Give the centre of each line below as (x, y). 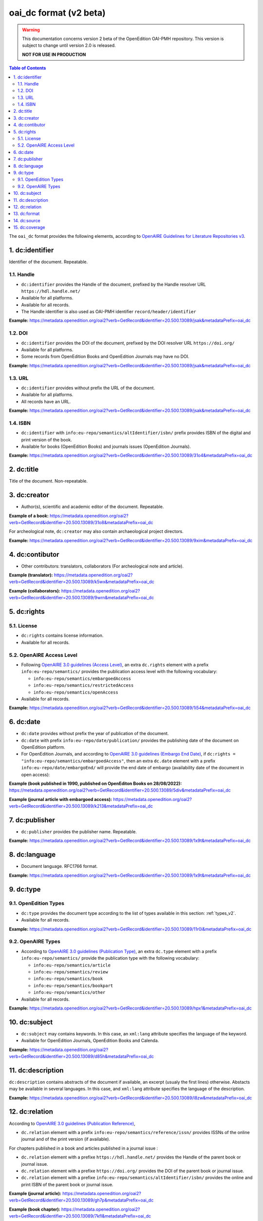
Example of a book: (29, 516)
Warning (31, 30)
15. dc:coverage (29, 228)
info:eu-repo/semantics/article (72, 965)
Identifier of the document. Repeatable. (48, 262)
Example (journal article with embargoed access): (60, 799)
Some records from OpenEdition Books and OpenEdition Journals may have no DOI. (105, 357)
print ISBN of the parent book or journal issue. (67, 1184)
